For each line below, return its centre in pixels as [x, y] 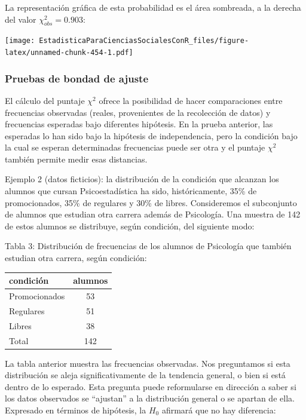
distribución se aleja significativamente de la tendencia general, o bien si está [145, 375]
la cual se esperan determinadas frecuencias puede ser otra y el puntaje [135, 147]
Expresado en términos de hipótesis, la [76, 410]
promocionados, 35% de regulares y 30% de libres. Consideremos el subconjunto [151, 202]
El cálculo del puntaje [45, 100]
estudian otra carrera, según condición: [76, 258]
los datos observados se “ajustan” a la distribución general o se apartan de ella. [150, 398]
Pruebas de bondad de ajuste [77, 78]
